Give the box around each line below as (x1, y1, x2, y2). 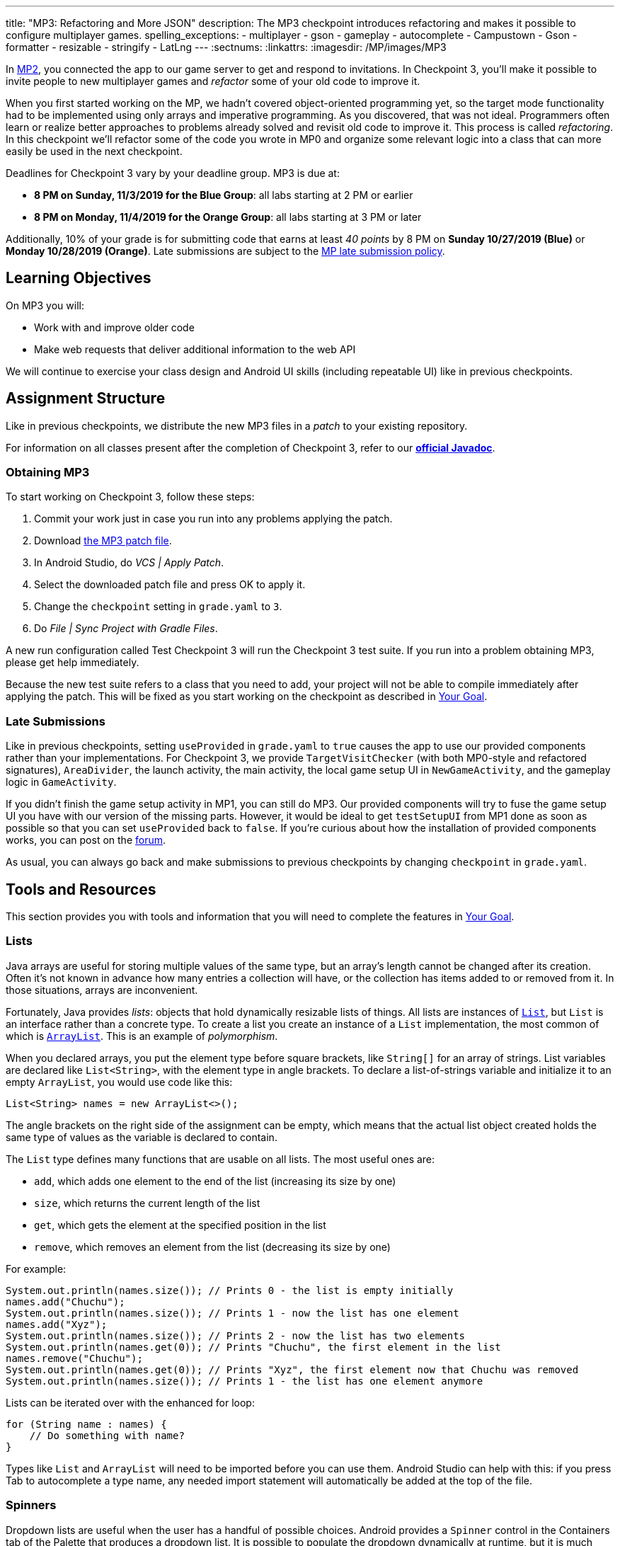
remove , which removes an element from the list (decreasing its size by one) (34, 1240, 391, 1253)
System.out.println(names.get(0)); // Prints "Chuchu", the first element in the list (6, 1341, 501, 1353)
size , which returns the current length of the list (34, 1196, 260, 1209)
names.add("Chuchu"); (6, 1295, 125, 1307)
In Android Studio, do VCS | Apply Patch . (34, 556, 224, 569)
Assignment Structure (6, 389, 166, 408)
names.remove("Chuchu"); (6, 1352, 143, 1364)
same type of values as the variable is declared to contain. (6, 1130, 277, 1143)
